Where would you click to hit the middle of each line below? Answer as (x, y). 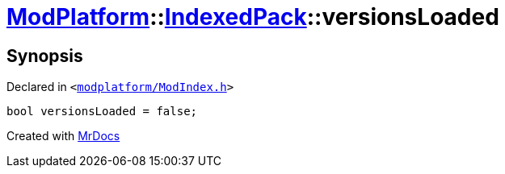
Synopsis (45, 56)
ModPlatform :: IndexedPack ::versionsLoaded (253, 17)
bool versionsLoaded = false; (102, 112)
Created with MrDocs (63, 136)
